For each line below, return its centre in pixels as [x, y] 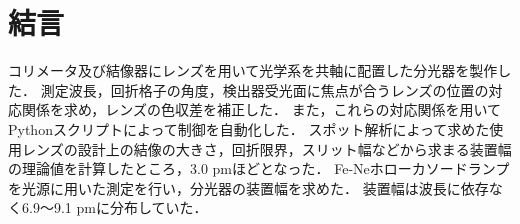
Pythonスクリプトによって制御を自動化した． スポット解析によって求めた [249, 128]
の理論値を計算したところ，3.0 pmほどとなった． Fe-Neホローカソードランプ [259, 168]
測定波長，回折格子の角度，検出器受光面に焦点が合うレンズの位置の [264, 89]
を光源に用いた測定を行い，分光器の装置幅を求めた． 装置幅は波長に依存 [248, 187]
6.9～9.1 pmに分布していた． [114, 207]
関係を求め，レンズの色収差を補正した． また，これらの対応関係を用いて [261, 109]
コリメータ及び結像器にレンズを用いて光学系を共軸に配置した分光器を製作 [253, 70]
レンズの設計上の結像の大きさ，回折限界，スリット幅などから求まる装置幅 [266, 148]
